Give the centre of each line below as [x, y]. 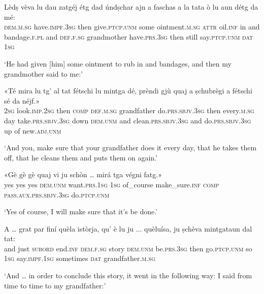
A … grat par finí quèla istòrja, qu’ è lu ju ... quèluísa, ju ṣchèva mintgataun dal [128, 228]
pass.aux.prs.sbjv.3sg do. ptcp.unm [57, 194]
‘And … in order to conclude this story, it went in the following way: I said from [128, 275]
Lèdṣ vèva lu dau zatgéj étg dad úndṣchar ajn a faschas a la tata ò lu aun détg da [131, 7]
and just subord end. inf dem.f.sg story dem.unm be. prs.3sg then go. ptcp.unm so [128, 248]
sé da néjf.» [22, 100]
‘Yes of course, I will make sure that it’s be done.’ [81, 211]
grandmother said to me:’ [43, 73]
